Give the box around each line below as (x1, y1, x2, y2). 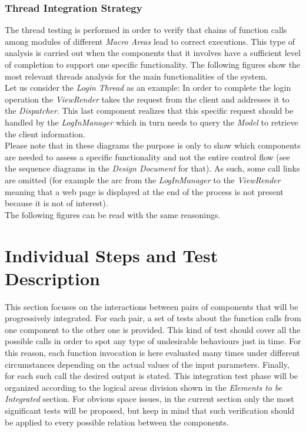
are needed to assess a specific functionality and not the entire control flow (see (5, 150, 290, 163)
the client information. (5, 127, 85, 140)
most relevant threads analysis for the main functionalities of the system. (5, 70, 268, 82)
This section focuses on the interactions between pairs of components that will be (5, 300, 298, 312)
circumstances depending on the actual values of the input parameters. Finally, (5, 358, 290, 370)
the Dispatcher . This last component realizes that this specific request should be (5, 104, 294, 117)
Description (5, 266, 101, 290)
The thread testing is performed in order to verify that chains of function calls (5, 24, 287, 36)
